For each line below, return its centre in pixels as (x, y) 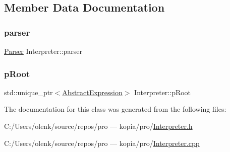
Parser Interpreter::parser (43, 51)
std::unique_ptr (28, 92)
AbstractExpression (92, 92)
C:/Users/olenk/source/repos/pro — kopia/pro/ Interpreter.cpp (102, 143)
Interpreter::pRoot (163, 92)
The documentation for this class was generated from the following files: (115, 109)
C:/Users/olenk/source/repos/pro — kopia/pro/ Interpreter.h (98, 126)
